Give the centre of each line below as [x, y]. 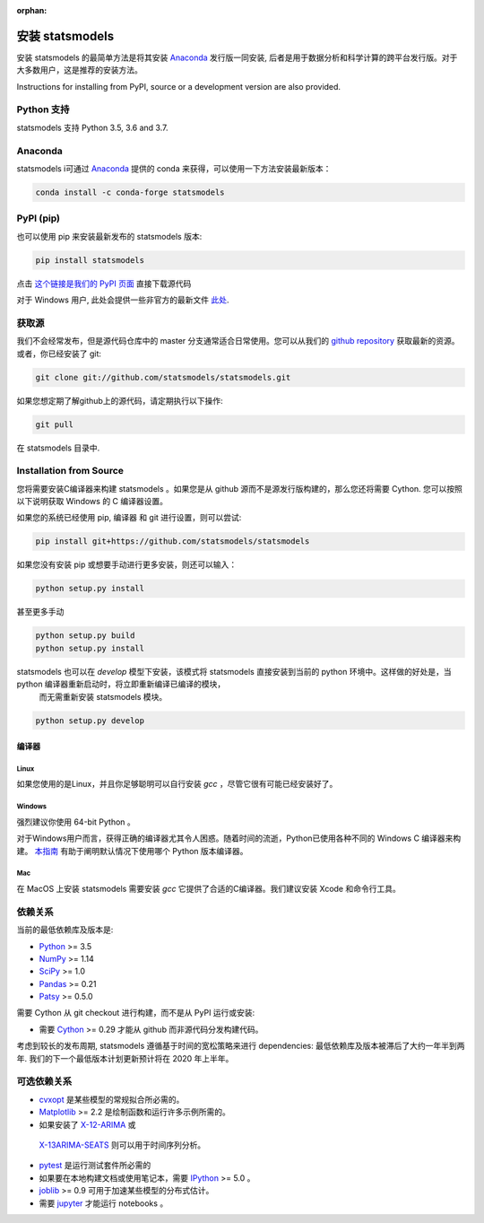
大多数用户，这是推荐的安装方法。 [79, 70]
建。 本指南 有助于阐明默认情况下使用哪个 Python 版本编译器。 [132, 851]
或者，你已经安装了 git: [59, 354]
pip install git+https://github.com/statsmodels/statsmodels [173, 542]
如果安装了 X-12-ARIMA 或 [87, 1124]
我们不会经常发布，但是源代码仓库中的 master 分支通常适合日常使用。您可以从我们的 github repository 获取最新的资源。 [238, 341]
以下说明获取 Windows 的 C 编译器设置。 [92, 502]
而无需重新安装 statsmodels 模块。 [103, 696]
